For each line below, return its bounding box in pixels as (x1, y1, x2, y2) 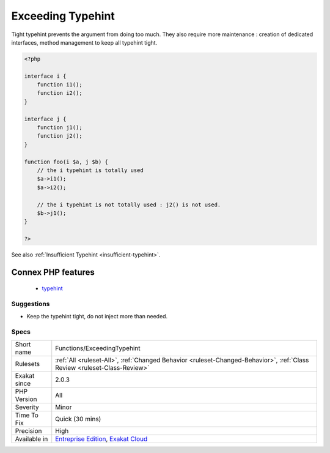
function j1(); (37, 124, 82, 131)
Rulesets (15, 359, 40, 368)
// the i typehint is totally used (37, 167, 144, 174)
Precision (15, 426, 42, 435)
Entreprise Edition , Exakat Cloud (55, 435, 148, 443)
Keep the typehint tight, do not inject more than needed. (26, 312, 168, 320)
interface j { (24, 115, 67, 122)
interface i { (24, 72, 67, 80)
